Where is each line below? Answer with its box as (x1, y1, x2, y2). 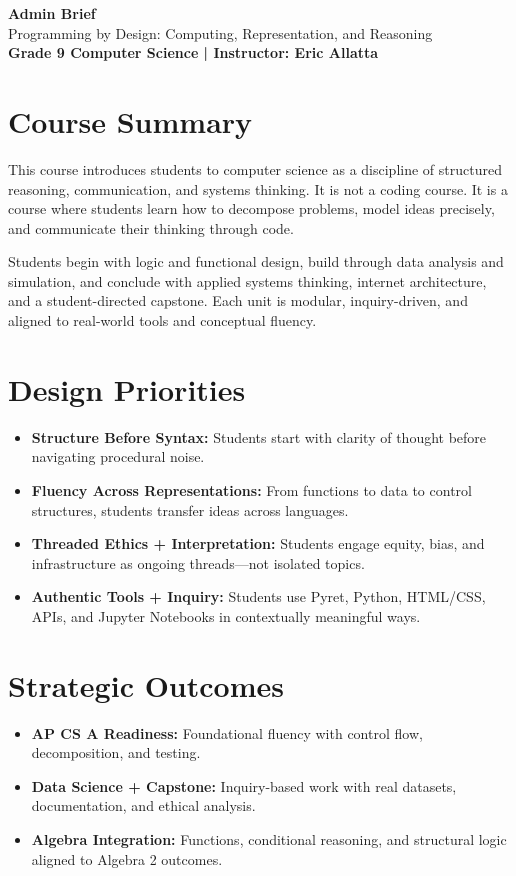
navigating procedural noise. (31, 446, 205, 467)
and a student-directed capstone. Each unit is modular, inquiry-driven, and (8, 290, 468, 311)
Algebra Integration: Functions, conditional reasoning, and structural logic (31, 829, 507, 850)
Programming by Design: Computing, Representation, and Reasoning (8, 22, 433, 43)
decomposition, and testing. (31, 742, 201, 763)
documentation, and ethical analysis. (31, 795, 256, 816)
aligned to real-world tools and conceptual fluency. (8, 310, 317, 331)
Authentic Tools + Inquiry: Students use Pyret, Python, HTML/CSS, (31, 586, 486, 607)
